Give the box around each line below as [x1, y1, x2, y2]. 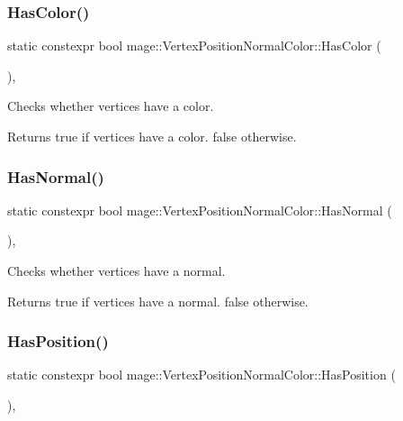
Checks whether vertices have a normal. [7, 261, 226, 279]
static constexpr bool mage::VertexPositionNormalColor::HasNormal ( [7, 200, 392, 219]
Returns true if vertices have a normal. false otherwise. [7, 291, 309, 310]
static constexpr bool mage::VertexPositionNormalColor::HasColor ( [7, 36, 381, 55]
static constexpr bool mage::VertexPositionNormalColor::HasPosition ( [7, 365, 396, 384]
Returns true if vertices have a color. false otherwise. [7, 127, 297, 145]
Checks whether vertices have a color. [7, 96, 214, 115]
